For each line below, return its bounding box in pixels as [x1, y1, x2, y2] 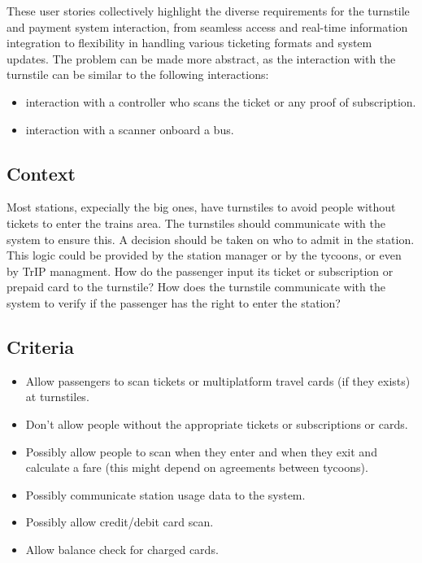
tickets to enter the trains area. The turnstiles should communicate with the [7, 214, 386, 231]
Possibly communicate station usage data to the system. [25, 486, 306, 503]
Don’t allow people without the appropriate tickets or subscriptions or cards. [25, 415, 408, 432]
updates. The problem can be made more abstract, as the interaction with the [7, 50, 396, 67]
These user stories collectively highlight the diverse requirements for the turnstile [7, 2, 410, 19]
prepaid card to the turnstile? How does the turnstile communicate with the [7, 278, 385, 295]
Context [7, 160, 76, 185]
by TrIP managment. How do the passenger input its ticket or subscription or [7, 262, 394, 279]
